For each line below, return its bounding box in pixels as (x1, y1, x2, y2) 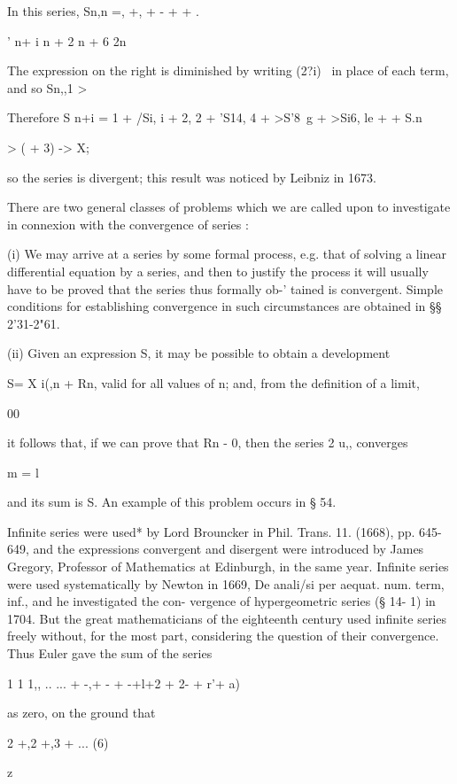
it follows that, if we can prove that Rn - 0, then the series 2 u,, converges (7, 433, 408, 452)
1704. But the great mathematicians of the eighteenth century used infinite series (7, 609, 447, 627)
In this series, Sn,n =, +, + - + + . (7, 2, 199, 19)
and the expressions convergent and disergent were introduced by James (33, 539, 424, 558)
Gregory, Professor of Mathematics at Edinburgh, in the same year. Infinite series (7, 557, 449, 576)
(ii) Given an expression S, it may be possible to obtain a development (7, 344, 391, 362)
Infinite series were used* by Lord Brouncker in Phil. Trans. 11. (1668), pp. (7, 522, 415, 540)
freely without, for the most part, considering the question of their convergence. (7, 626, 439, 645)
